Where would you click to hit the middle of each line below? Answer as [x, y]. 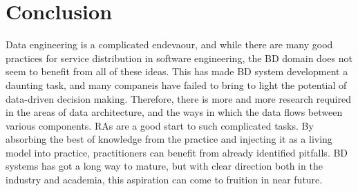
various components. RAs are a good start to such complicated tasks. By [160, 125]
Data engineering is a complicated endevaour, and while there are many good [169, 44]
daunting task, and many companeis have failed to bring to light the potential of [176, 84]
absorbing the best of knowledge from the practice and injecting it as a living [169, 139]
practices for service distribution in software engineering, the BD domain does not [179, 58]
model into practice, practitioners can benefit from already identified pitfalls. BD [177, 152]
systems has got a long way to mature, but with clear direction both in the [164, 166]
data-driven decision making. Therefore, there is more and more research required [178, 98]
